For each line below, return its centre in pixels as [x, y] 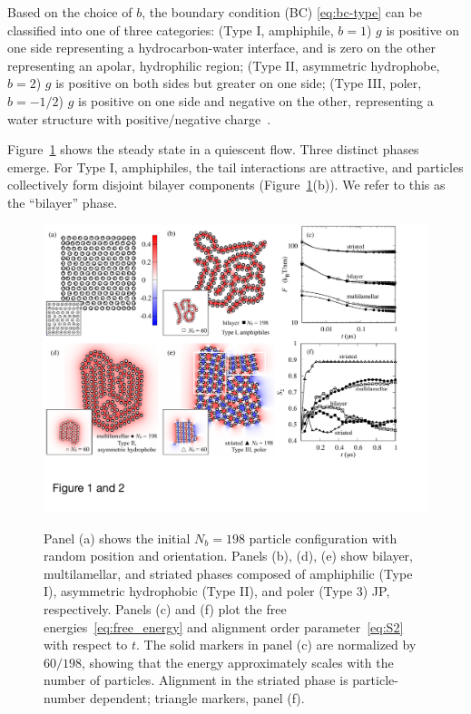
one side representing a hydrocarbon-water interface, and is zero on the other [221, 48]
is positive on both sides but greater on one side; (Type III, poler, [239, 83]
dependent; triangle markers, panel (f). [197, 698]
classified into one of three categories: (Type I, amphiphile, [171, 29]
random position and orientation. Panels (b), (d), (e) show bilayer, [228, 556]
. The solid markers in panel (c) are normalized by [276, 645]
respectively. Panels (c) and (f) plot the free [165, 609]
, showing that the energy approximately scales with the [238, 662]
